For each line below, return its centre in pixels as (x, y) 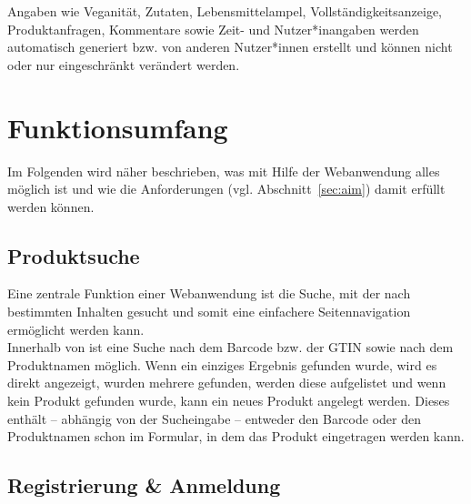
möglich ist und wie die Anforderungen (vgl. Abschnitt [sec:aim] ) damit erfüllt (226, 189)
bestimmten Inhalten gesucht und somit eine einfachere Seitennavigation (209, 312)
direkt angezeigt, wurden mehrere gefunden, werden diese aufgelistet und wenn (227, 383)
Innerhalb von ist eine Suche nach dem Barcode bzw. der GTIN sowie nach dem (230, 347)
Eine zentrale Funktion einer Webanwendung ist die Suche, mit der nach (209, 293)
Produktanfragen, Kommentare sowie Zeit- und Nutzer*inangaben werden (213, 29)
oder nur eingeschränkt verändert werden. (124, 64)
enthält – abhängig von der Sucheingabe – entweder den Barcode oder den (214, 418)
